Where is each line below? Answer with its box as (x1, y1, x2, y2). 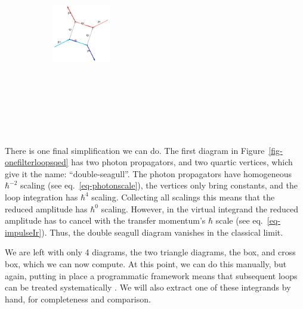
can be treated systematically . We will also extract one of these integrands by (5, 281, 291, 293)
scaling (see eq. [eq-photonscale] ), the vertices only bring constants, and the (20, 179, 298, 191)
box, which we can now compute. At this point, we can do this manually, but (5, 257, 287, 270)
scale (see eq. (215, 214, 263, 227)
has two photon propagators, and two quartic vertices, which (71, 156, 293, 168)
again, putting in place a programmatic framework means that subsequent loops (5, 269, 298, 282)
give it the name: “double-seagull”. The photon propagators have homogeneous (5, 167, 292, 180)
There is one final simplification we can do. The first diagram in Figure (5, 144, 265, 156)
